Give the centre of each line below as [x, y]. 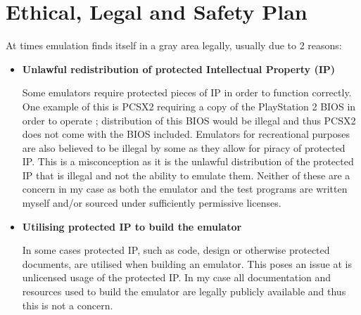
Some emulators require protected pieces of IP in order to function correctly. [187, 92]
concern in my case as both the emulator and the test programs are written [185, 189]
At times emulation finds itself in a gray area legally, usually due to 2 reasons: [174, 45]
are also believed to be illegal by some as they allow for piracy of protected [184, 147]
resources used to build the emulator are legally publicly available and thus [184, 291]
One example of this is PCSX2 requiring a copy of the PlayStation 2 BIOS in [189, 106]
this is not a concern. [68, 305]
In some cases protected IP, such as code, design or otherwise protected [176, 250]
